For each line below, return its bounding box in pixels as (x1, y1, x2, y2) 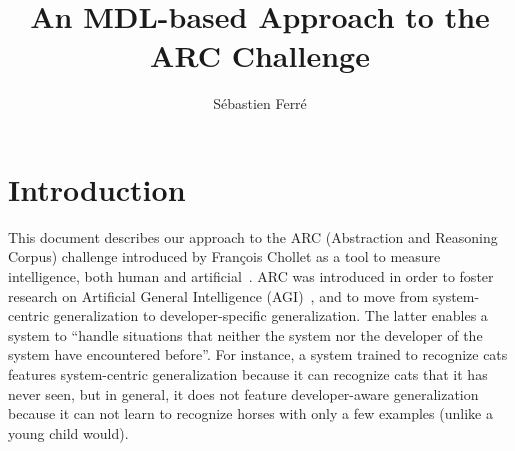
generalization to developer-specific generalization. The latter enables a (53, 305, 488, 326)
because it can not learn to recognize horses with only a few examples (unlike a (8, 403, 493, 424)
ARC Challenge (150, 35, 370, 76)
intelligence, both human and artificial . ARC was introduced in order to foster (8, 266, 494, 287)
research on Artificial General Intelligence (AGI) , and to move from (8, 285, 429, 306)
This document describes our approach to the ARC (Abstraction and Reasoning (8, 226, 498, 247)
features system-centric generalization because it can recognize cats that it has (8, 364, 488, 384)
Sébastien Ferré (213, 93, 307, 114)
